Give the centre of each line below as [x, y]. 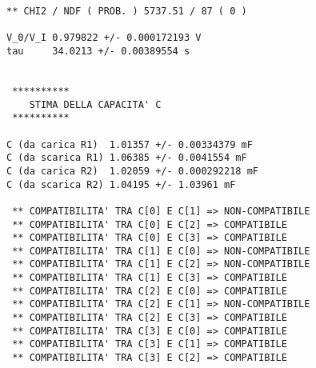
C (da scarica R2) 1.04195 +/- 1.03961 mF [121, 184]
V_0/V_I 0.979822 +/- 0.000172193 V [104, 38]
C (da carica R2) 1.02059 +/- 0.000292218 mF [132, 171]
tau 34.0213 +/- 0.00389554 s [98, 51]
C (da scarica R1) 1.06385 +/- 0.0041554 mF [127, 158]
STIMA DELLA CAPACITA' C [95, 104]
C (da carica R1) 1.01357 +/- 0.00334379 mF [130, 144]
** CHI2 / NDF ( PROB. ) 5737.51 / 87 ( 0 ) [127, 11]
